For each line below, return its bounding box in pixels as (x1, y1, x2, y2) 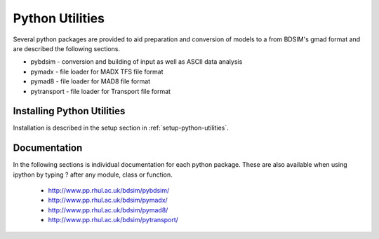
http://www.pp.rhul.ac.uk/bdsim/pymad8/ (48, 205, 168, 214)
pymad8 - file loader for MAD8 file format (30, 77, 151, 86)
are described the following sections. (13, 44, 121, 53)
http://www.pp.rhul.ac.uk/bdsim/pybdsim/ (48, 186, 170, 195)
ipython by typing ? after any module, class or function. (13, 170, 173, 179)
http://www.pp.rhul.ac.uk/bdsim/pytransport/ (48, 216, 179, 224)
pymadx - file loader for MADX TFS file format (30, 67, 164, 76)
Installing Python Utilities (13, 105, 126, 117)
